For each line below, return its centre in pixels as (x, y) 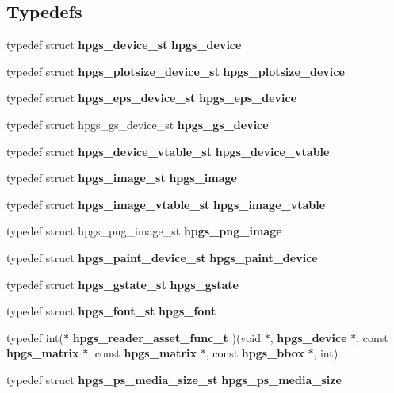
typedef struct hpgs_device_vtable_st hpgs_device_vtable (168, 151)
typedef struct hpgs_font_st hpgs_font (111, 311)
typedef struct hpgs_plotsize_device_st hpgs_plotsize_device (176, 71)
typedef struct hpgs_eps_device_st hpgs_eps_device (152, 98)
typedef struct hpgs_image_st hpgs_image (122, 178)
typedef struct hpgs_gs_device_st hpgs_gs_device (138, 124)
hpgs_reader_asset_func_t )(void (167, 337)
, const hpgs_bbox (255, 353)
